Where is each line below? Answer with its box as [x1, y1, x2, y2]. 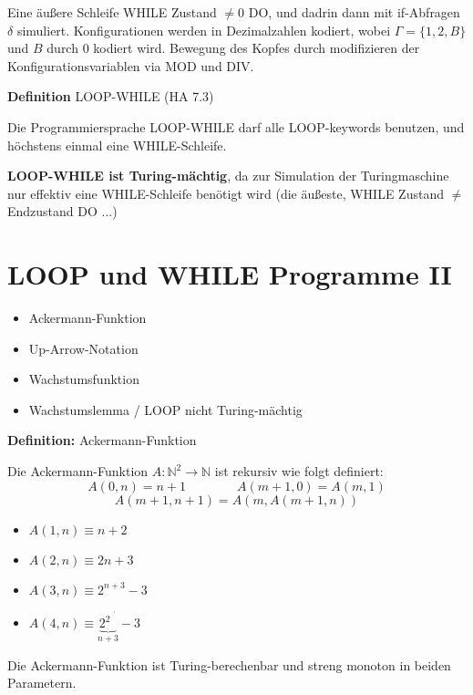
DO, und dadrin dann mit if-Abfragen [248, 3, 460, 21]
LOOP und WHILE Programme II [7, 255, 452, 293]
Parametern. [7, 673, 77, 692]
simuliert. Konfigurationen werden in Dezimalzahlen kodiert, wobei [16, 20, 391, 39]
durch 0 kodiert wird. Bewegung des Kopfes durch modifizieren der [46, 38, 420, 57]
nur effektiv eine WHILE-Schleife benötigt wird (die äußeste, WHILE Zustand [7, 183, 444, 202]
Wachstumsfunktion [28, 369, 139, 389]
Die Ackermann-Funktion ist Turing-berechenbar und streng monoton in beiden [7, 655, 451, 674]
